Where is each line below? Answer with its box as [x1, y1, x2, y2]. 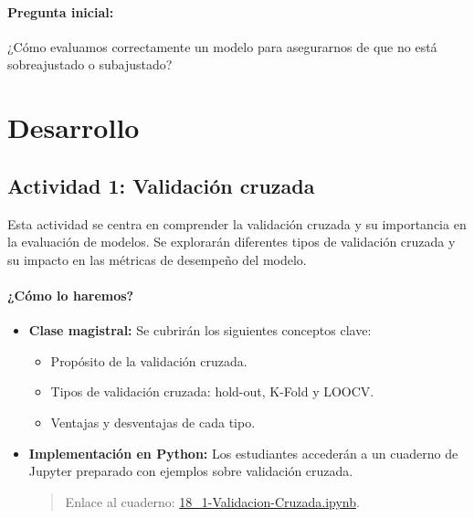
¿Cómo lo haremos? [7, 285, 134, 304]
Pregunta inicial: [7, 2, 114, 21]
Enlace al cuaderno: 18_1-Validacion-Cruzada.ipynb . [65, 492, 360, 511]
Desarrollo [7, 109, 140, 146]
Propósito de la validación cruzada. [50, 351, 248, 370]
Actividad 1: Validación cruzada [7, 171, 315, 199]
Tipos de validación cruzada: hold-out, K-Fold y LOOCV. [50, 382, 374, 401]
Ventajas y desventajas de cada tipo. [50, 412, 256, 431]
